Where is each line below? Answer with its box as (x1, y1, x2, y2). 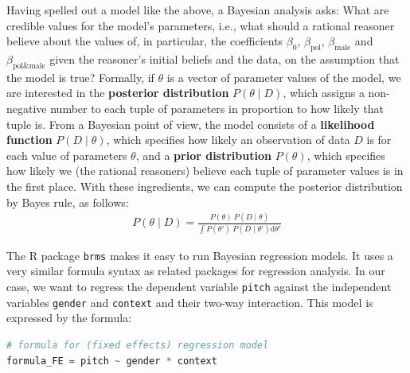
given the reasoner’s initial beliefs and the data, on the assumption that (49, 50, 400, 67)
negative (6, 99, 47, 116)
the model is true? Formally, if (6, 68, 154, 85)
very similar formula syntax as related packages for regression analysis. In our (6, 262, 385, 279)
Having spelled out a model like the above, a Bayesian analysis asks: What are (6, 2, 389, 17)
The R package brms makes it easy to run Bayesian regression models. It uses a (6, 247, 393, 263)
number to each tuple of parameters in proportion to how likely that (50, 99, 384, 116)
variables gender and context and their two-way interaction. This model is (6, 293, 373, 310)
